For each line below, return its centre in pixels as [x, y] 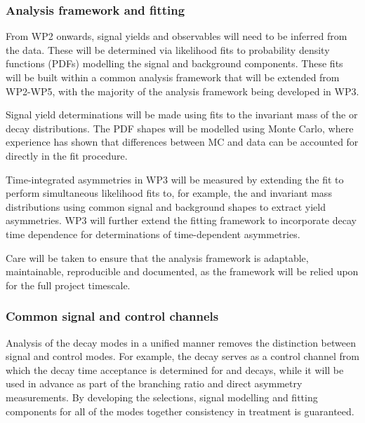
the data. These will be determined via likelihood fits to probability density [168, 49]
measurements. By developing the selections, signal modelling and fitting [162, 397]
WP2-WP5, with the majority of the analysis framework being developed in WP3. [182, 91]
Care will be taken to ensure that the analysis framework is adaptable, [157, 257]
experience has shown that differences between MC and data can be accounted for [182, 142]
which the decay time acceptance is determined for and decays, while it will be [175, 369]
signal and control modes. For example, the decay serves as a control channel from [182, 356]
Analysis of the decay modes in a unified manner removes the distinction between [181, 342]
